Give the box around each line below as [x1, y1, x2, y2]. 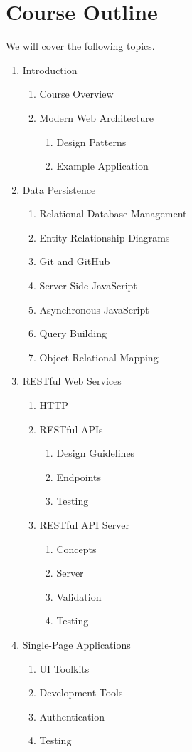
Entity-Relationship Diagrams [39, 230, 170, 244]
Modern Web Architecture [39, 110, 154, 125]
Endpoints [56, 469, 101, 484]
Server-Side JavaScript [39, 278, 137, 293]
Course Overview [39, 86, 114, 101]
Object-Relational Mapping [39, 349, 159, 364]
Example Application [56, 158, 149, 173]
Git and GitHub [39, 254, 110, 269]
